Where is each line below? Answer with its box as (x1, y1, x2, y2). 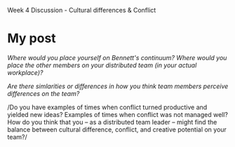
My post (7, 31, 56, 46)
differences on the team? (7, 89, 80, 97)
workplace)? (7, 68, 43, 76)
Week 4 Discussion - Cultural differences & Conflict (7, 6, 156, 14)
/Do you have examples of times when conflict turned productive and (7, 103, 208, 111)
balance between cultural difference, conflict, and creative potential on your (7, 125, 227, 134)
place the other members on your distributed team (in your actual (7, 61, 197, 69)
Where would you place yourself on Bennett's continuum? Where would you (7, 53, 227, 62)
